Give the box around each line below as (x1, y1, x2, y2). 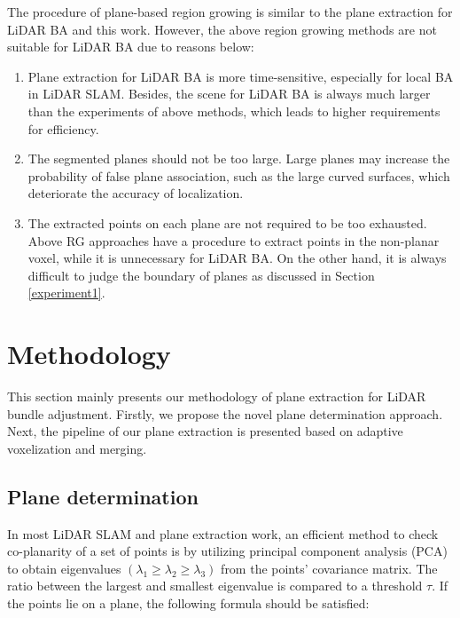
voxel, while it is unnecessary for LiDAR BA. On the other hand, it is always (27, 249, 447, 267)
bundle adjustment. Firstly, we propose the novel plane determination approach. (7, 404, 443, 423)
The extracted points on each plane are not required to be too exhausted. (27, 213, 427, 232)
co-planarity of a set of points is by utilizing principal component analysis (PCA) (7, 542, 448, 560)
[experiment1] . (27, 283, 105, 302)
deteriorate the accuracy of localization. (27, 184, 244, 202)
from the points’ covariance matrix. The (221, 559, 438, 577)
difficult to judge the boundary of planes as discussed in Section (27, 265, 375, 284)
